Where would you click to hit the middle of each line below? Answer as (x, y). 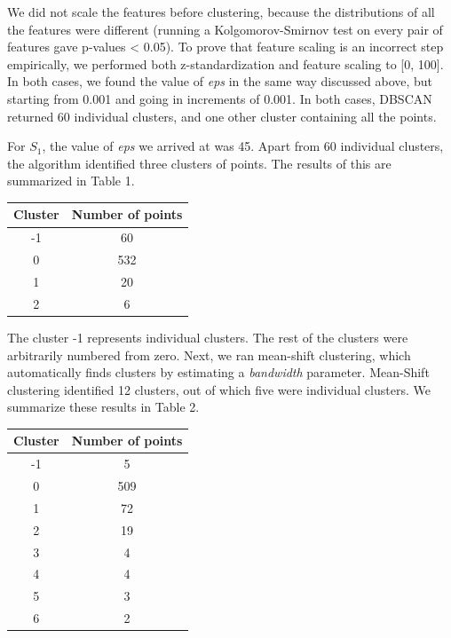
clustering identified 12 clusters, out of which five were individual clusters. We (219, 389)
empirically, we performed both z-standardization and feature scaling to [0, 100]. (225, 63)
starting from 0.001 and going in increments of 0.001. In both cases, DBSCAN (220, 98)
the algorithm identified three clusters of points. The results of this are (199, 163)
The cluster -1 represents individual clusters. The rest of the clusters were (208, 337)
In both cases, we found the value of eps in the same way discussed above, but (220, 81)
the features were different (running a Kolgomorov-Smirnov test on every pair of (225, 29)
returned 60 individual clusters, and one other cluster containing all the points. (222, 116)
